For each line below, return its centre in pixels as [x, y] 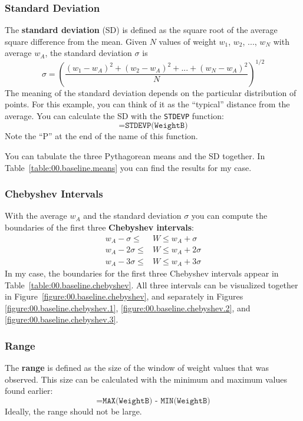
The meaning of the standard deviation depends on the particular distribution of [151, 92]
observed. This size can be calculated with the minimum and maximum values [146, 379]
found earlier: [29, 391]
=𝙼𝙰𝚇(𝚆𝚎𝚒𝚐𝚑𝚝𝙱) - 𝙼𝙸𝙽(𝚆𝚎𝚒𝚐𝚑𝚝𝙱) [153, 401]
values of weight [187, 41]
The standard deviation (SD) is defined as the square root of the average [141, 30]
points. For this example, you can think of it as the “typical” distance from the [147, 104]
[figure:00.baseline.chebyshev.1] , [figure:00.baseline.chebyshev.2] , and [128, 307]
